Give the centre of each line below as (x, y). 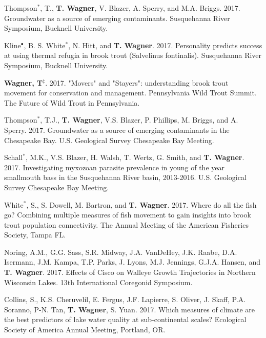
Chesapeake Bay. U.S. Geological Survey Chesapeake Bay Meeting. (109, 140)
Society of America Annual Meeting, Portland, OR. (85, 330)
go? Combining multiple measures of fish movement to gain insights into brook (128, 215)
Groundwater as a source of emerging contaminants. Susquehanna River (117, 18)
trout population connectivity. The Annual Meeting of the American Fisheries (126, 224)
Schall (14, 157)
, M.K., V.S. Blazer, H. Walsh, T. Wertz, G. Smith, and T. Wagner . (135, 157)
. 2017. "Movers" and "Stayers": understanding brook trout (137, 82)
